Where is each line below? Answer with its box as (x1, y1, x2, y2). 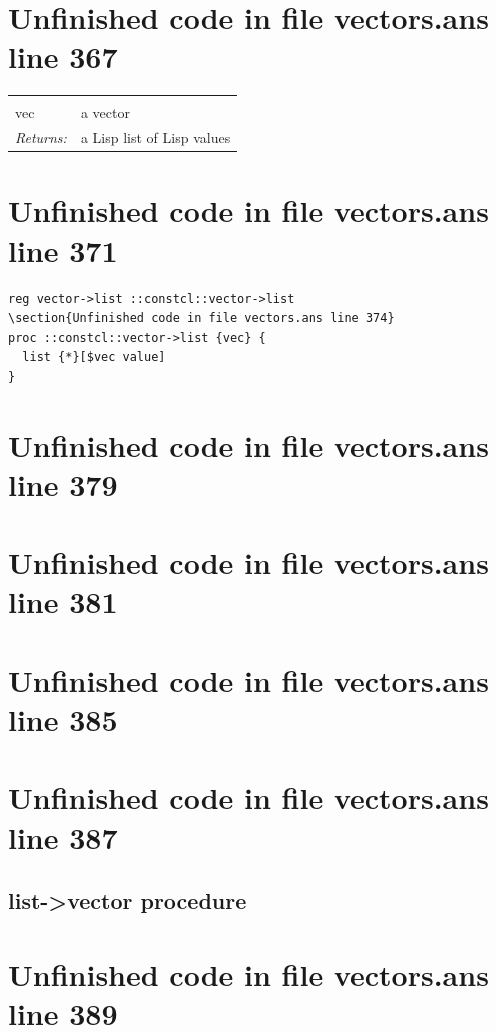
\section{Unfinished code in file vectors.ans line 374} (8, 311, 395, 326)
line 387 (8, 816, 118, 857)
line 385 (8, 699, 118, 740)
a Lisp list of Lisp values (80, 127, 231, 148)
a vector (80, 102, 130, 123)
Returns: (15, 127, 67, 148)
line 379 (8, 463, 118, 504)
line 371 (8, 229, 118, 270)
